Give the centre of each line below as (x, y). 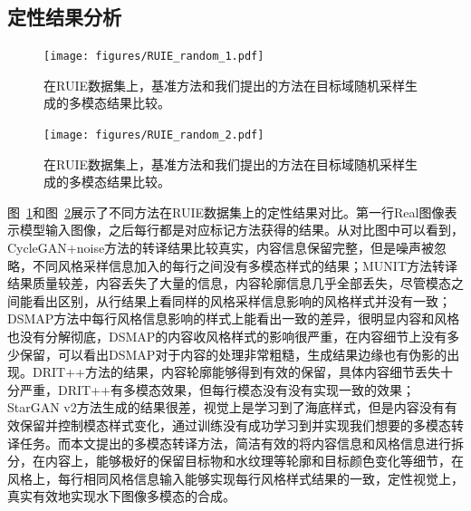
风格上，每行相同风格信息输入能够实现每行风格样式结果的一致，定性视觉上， (235, 478)
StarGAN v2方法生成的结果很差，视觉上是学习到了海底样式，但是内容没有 (226, 407)
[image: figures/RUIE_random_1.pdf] (154, 57)
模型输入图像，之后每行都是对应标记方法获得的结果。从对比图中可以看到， (241, 230)
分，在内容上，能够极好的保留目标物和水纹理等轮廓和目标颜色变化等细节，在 (235, 461)
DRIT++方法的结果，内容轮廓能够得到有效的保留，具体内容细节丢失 (236, 372)
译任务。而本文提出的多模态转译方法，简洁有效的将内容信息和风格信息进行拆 (235, 443)
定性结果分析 (64, 17)
